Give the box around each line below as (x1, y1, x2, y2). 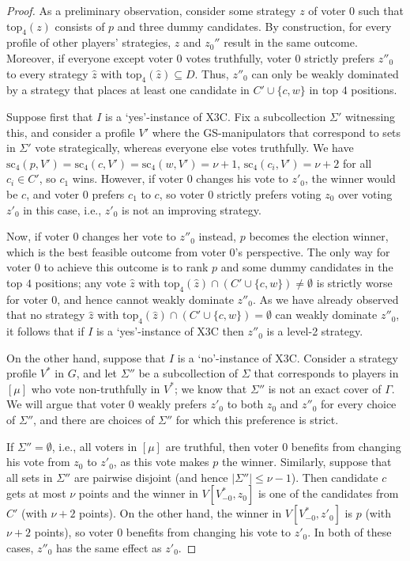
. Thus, (194, 65, 229, 81)
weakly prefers (137, 396, 207, 412)
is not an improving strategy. (122, 201, 261, 218)
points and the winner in (78, 485, 198, 502)
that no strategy (6, 306, 85, 323)
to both (227, 396, 264, 412)
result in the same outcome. (224, 34, 358, 51)
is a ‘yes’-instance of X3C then (96, 323, 244, 339)
